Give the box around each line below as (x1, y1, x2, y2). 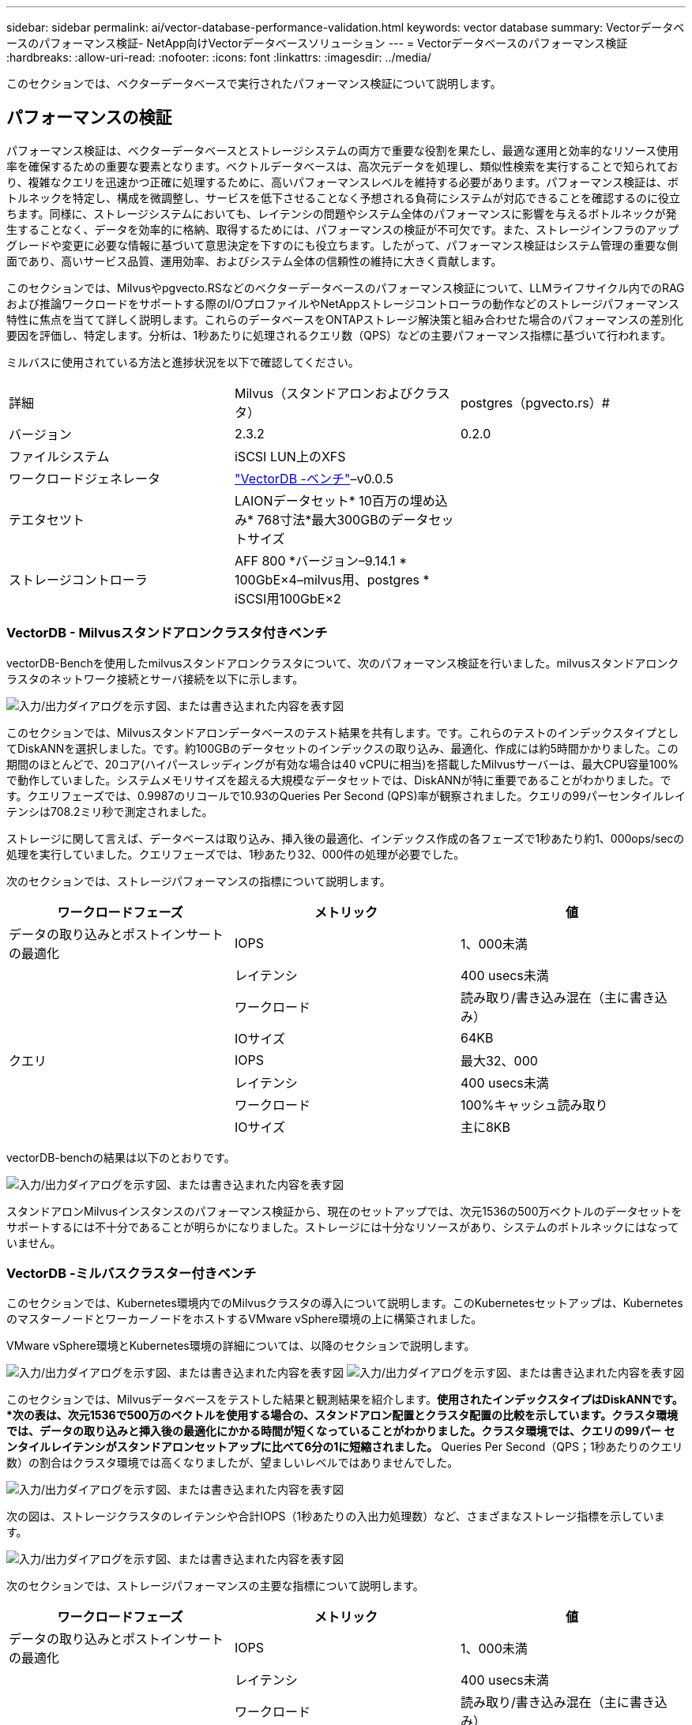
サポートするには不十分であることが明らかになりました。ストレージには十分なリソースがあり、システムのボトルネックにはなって (6, 1220, 679, 1234)
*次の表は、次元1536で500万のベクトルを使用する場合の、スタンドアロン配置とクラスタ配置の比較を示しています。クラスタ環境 (6, 1408, 678, 1422)
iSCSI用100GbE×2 (234, 590, 341, 607)
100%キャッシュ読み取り (460, 1096, 608, 1113)
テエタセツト (9, 511, 85, 528)
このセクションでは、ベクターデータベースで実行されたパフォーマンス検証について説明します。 (6, 77, 502, 90)
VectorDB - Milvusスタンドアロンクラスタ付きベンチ (6, 625, 328, 641)
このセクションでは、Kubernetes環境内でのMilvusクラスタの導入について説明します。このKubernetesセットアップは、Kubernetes (6, 1296, 683, 1310)
